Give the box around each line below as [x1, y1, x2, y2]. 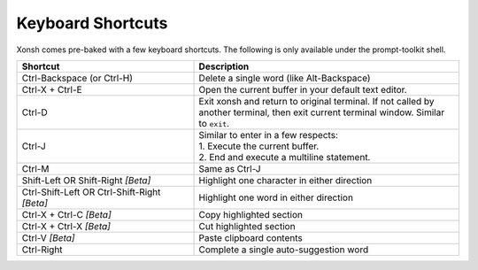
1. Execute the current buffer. [198, 140, 320, 152]
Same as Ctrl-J [198, 162, 261, 174]
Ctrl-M [21, 162, 50, 174]
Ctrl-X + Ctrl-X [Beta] [21, 220, 111, 232]
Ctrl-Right [21, 243, 63, 256]
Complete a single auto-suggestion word [198, 243, 369, 256]
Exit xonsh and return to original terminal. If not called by [198, 95, 435, 107]
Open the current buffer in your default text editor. [198, 83, 407, 96]
